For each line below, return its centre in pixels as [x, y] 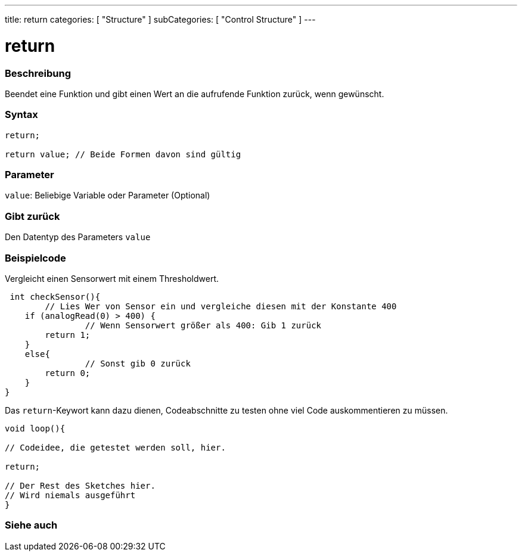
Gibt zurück [32, 216]
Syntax [21, 115]
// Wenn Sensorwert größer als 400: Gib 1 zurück [203, 325]
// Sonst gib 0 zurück [138, 363]
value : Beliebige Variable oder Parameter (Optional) [108, 195]
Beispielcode [35, 258]
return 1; [68, 335]
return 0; [68, 373]
